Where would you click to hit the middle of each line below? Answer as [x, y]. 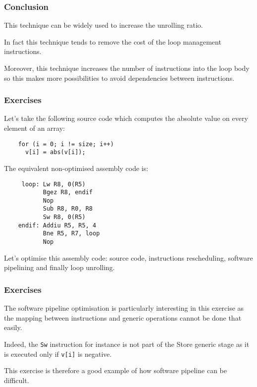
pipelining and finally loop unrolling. [59, 267]
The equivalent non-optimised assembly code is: [76, 168]
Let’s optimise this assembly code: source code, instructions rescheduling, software [128, 257]
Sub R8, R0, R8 [68, 209]
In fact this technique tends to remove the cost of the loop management [113, 41]
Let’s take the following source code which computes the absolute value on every [126, 118]
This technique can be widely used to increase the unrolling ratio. [103, 25]
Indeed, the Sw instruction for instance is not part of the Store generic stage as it [127, 344]
